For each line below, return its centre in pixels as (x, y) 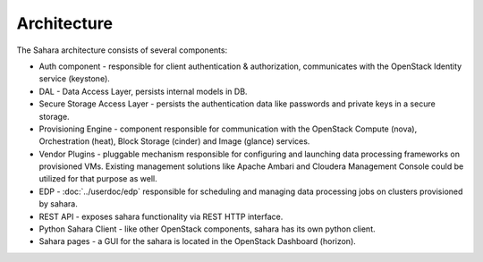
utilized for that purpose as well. (98, 179)
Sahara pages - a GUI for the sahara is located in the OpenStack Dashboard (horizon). (198, 241)
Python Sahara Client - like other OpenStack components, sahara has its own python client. (207, 229)
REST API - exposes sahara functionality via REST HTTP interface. (161, 216)
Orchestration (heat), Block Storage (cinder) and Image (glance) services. (174, 141)
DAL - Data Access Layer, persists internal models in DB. (143, 91)
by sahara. (58, 204)
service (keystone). (75, 79)
